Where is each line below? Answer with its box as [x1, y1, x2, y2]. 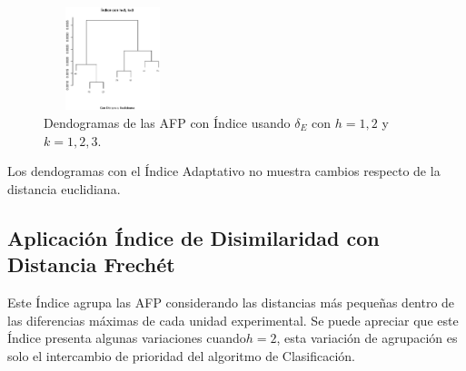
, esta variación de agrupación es [276, 328, 458, 347]
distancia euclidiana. [7, 179, 121, 198]
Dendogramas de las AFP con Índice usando [44, 112, 291, 132]
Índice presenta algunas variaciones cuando [7, 328, 246, 347]
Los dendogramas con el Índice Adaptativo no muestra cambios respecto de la [7, 161, 441, 181]
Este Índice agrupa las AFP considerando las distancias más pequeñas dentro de [7, 292, 455, 311]
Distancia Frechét [7, 250, 175, 278]
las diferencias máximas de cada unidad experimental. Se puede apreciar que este [7, 310, 459, 329]
